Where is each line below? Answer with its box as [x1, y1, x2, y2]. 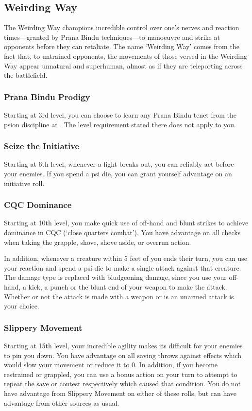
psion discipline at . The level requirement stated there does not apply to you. [4, 119, 236, 129]
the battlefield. [4, 70, 48, 80]
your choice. [4, 301, 39, 311]
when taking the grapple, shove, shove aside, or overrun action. [4, 237, 191, 247]
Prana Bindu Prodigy [4, 90, 90, 103]
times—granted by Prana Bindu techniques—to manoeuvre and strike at [4, 32, 220, 42]
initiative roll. [4, 178, 45, 188]
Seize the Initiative [4, 140, 80, 152]
